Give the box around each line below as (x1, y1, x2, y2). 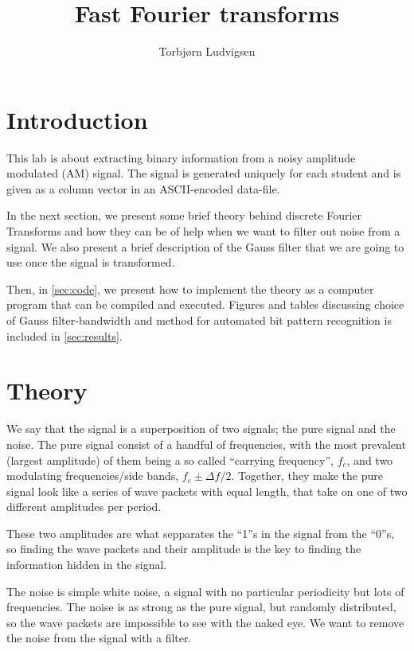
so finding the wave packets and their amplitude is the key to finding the (6, 540, 361, 557)
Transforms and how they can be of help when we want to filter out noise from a (6, 223, 400, 240)
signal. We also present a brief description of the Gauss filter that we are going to (6, 238, 404, 255)
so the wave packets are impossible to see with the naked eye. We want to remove (6, 614, 404, 630)
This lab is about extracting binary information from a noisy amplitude (6, 149, 356, 166)
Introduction (6, 103, 148, 135)
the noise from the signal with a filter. (6, 630, 192, 646)
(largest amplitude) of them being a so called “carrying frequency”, (6, 451, 334, 468)
